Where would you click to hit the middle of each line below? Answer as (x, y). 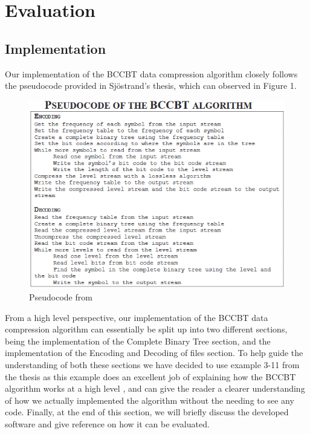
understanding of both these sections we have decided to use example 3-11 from (152, 364)
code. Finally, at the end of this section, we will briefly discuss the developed (147, 412)
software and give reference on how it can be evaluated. (107, 423)
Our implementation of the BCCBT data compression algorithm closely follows (151, 73)
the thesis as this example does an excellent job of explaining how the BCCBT (150, 376)
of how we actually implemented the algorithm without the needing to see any (150, 400)
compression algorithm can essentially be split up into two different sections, (146, 329)
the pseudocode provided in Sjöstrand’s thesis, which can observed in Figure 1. (151, 86)
